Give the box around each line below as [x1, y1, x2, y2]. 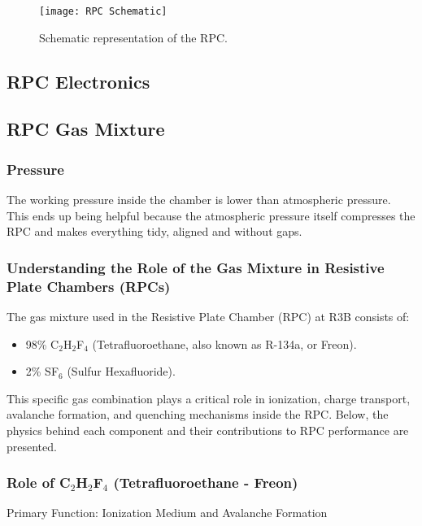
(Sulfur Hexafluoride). [67, 363, 176, 380]
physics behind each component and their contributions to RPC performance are [7, 421, 409, 438]
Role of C [7, 472, 71, 493]
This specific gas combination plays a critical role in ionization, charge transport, [7, 389, 411, 406]
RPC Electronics [7, 68, 150, 93]
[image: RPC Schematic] [39, 6, 167, 17]
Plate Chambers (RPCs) [7, 276, 171, 296]
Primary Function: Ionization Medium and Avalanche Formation [7, 504, 328, 521]
